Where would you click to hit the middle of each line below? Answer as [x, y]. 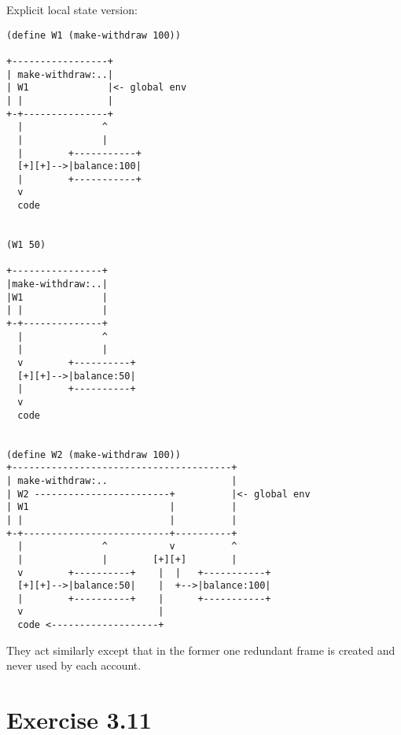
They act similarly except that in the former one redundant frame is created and [201, 650]
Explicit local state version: [72, 9]
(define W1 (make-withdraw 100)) [94, 35]
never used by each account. [74, 665]
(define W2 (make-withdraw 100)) [94, 454]
